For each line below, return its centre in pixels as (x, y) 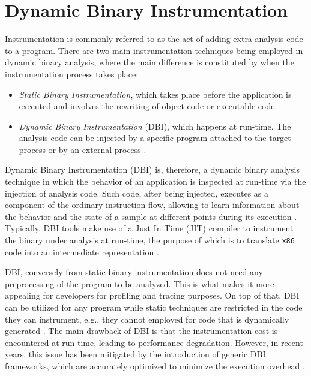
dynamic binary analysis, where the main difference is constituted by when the (149, 62)
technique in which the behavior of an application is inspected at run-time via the (155, 181)
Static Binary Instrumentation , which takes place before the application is (155, 94)
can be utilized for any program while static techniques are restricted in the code (154, 307)
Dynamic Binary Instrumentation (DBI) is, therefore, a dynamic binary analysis (152, 169)
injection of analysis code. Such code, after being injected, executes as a (137, 193)
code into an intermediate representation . (82, 252)
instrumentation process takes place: (72, 73)
